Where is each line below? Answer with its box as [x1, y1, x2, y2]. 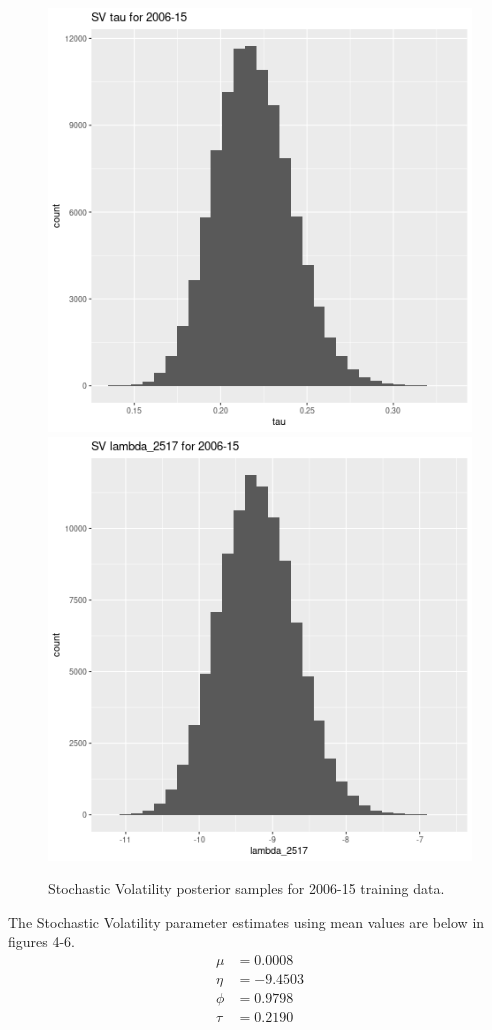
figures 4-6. [8, 931, 76, 952]
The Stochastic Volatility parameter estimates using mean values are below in [8, 911, 485, 932]
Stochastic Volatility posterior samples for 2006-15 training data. [48, 878, 445, 899]
